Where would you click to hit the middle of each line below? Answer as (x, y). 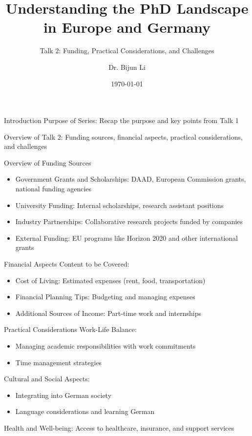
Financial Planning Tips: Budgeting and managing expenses (105, 297)
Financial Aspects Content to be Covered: (67, 264)
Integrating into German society (63, 395)
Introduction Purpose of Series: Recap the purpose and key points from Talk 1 (121, 120)
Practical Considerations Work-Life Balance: (70, 329)
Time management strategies (59, 362)
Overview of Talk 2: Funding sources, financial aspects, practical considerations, (123, 136)
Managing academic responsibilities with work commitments (105, 346)
